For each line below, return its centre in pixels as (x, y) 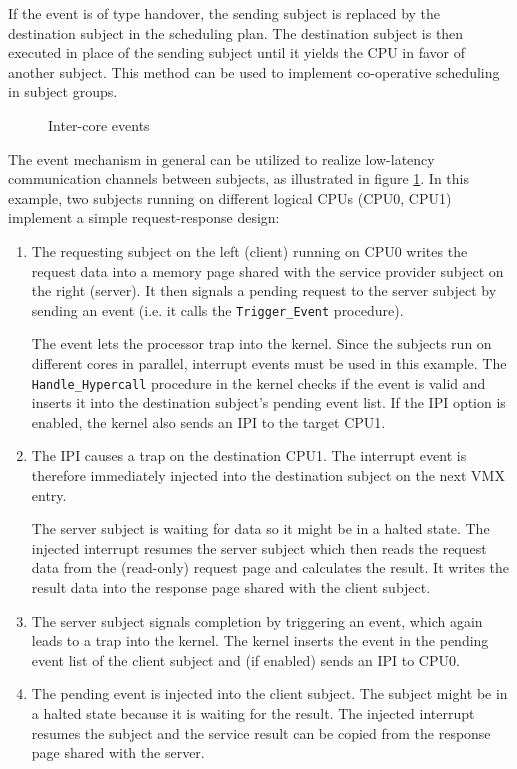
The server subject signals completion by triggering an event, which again (257, 620)
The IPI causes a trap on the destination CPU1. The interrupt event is (249, 455)
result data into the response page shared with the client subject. (231, 586)
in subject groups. (63, 91)
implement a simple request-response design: (144, 217)
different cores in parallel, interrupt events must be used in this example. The (269, 362)
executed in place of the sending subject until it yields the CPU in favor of (237, 52)
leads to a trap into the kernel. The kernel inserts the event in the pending (260, 640)
